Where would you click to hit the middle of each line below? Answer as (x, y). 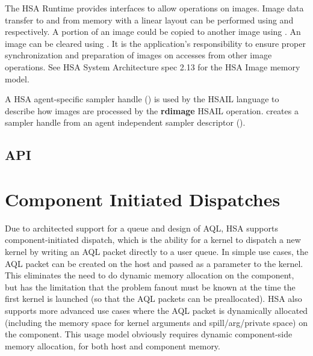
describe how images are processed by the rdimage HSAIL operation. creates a (152, 110)
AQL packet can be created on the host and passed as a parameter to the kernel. (154, 263)
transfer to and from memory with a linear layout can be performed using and (149, 20)
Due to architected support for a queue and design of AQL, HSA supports (141, 228)
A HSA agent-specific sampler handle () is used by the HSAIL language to (142, 99)
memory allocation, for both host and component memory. (113, 345)
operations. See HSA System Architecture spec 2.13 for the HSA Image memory (153, 66)
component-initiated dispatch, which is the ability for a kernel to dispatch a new (153, 240)
